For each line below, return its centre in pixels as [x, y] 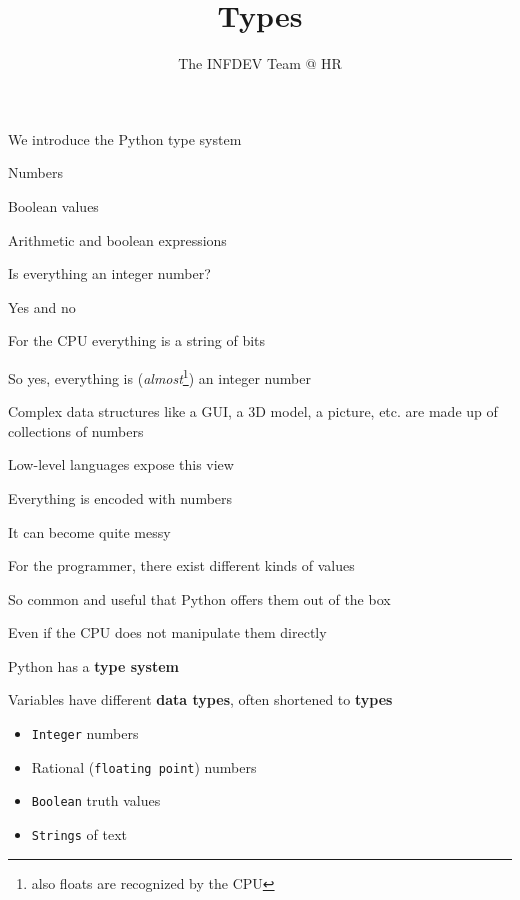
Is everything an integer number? [109, 273]
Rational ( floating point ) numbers [144, 766]
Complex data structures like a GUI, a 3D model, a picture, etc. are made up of [253, 411]
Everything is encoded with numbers [120, 497]
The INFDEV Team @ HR [260, 63]
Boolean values [53, 205]
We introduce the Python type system [125, 138]
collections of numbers [76, 430]
